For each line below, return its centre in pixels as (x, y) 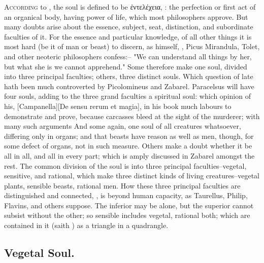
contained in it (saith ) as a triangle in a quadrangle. (86, 225)
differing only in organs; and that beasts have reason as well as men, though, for (129, 136)
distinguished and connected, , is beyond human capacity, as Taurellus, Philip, (126, 195)
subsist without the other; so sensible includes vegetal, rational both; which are (127, 215)
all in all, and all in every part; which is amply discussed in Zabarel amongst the (129, 155)
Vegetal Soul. (39, 253)
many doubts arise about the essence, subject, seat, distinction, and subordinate (129, 27)
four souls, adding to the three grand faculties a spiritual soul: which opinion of (127, 96)
